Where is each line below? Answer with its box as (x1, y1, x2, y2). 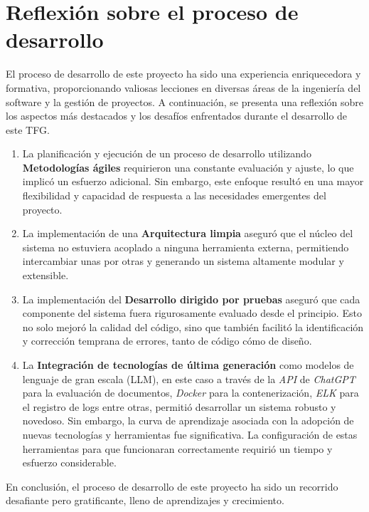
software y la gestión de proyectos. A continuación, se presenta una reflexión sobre (6, 94, 364, 109)
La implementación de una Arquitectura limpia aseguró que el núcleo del (22, 226, 353, 241)
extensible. (22, 268, 69, 283)
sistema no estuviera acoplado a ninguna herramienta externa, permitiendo (22, 239, 349, 254)
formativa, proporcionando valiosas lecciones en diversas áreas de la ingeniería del (6, 80, 361, 95)
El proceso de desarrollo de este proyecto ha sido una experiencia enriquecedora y (6, 66, 361, 81)
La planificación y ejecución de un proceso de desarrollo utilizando (22, 146, 311, 161)
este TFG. (6, 122, 50, 137)
